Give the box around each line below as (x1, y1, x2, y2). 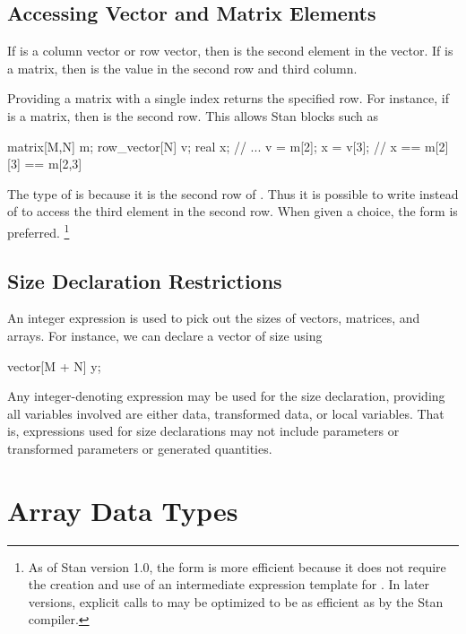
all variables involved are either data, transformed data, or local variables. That (7, 404, 444, 422)
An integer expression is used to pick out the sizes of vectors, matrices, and (7, 308, 420, 327)
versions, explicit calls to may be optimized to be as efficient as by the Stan (28, 592, 444, 611)
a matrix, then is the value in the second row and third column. (7, 58, 358, 77)
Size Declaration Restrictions (7, 266, 282, 294)
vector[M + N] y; (7, 356, 101, 375)
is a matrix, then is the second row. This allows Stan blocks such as (7, 106, 379, 125)
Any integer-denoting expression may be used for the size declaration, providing (7, 386, 445, 405)
